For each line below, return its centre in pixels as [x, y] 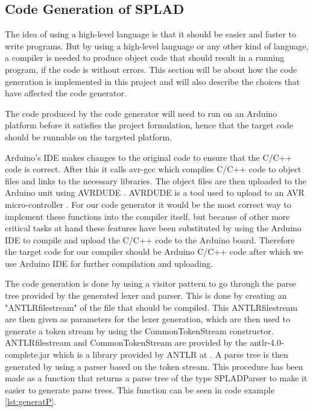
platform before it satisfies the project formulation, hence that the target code [149, 125]
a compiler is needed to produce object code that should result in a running [145, 58]
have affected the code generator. [66, 93]
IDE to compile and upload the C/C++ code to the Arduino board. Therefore [150, 239]
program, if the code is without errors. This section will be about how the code [151, 69]
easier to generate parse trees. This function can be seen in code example [140, 389]
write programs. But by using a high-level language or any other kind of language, [157, 45]
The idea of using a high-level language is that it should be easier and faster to [151, 34]
